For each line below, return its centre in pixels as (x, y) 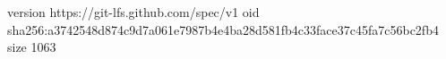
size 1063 (32, 47)
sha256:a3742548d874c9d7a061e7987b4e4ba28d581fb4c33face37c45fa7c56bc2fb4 (223, 29)
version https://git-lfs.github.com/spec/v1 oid (133, 12)
